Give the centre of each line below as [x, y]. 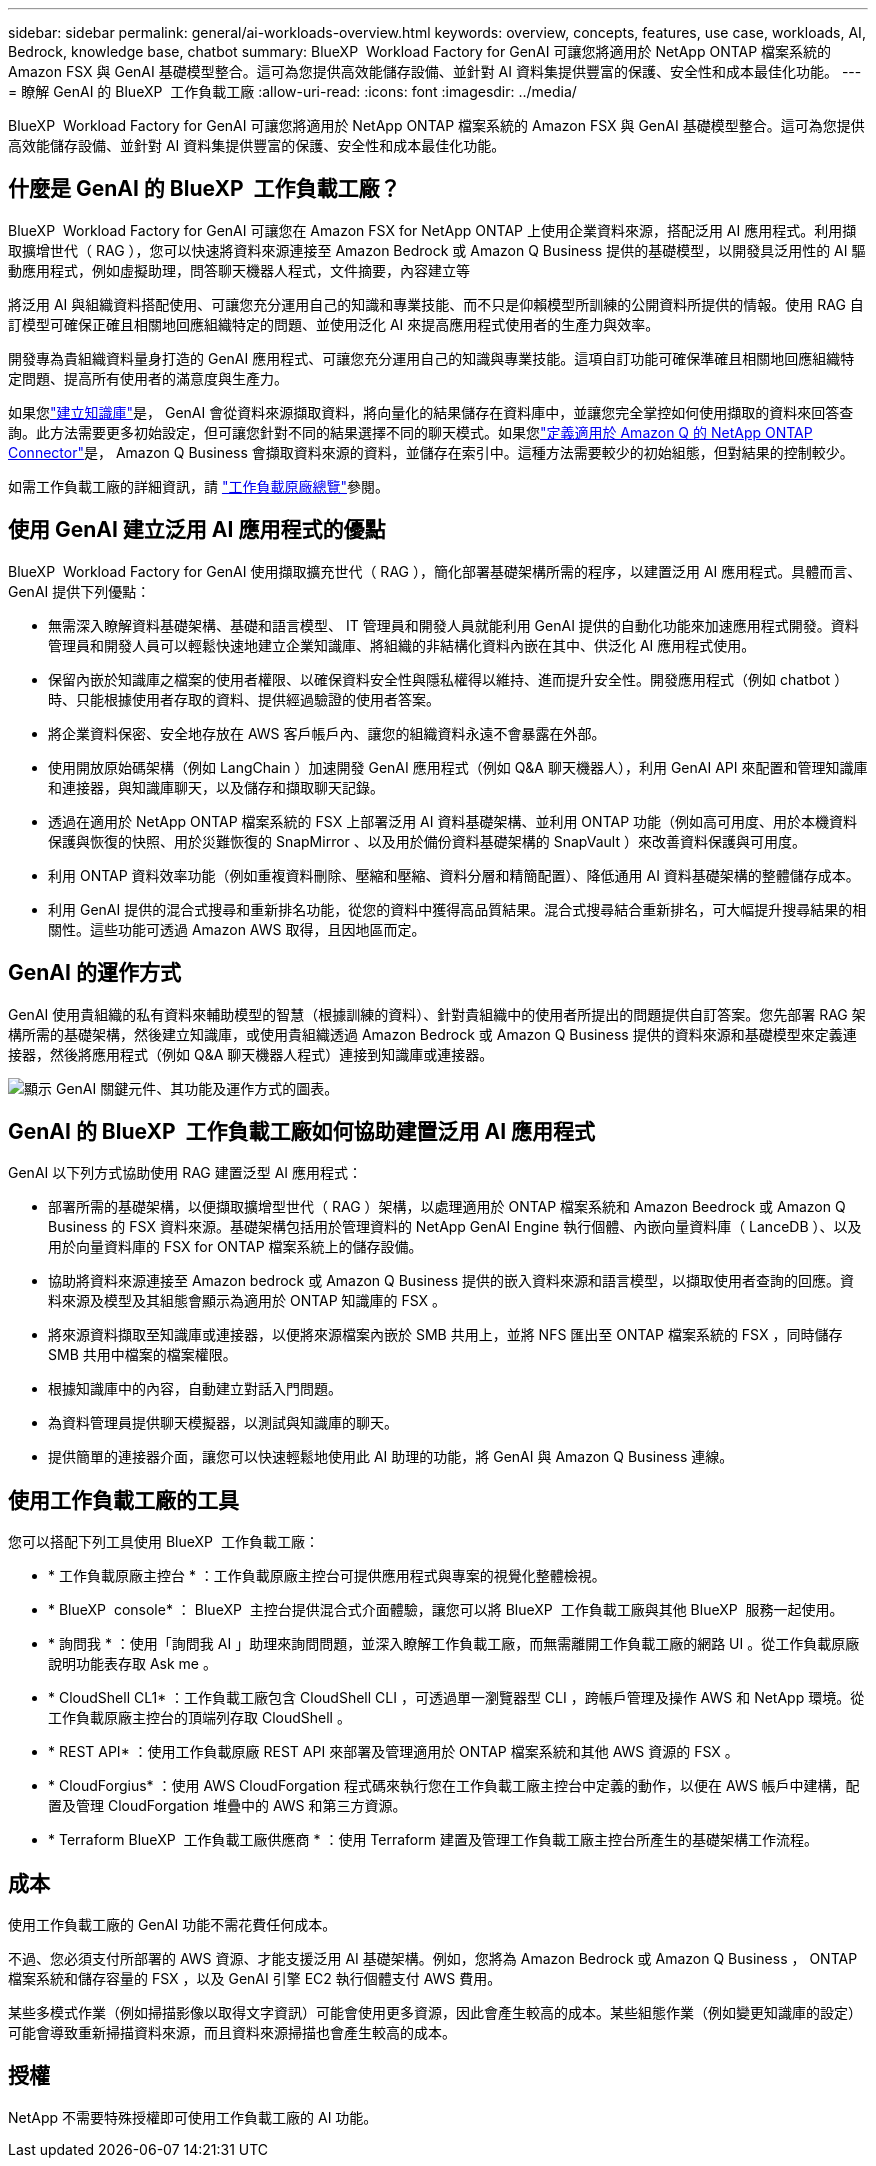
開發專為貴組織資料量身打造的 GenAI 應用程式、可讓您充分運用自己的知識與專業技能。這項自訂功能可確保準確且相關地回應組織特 [431, 358]
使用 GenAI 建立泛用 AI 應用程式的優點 [197, 530]
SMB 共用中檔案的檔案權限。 [142, 1355]
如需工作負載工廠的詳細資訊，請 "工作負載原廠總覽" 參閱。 [198, 486]
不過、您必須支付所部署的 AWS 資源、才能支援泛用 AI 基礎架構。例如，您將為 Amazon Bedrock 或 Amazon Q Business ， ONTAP [433, 1959]
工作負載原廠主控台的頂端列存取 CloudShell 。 [199, 1718]
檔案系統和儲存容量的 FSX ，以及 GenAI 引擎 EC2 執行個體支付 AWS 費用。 [255, 1979]
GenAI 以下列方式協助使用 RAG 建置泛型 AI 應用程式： [185, 1173]
